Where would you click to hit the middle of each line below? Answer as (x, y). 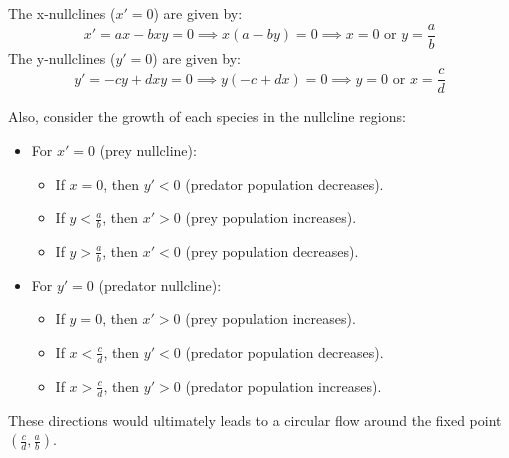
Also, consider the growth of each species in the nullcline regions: (207, 116)
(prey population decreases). (272, 250)
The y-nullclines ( (62, 57)
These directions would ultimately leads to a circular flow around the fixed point (255, 419)
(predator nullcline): (160, 284)
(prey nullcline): (148, 149)
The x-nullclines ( (62, 13)
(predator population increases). (283, 385)
